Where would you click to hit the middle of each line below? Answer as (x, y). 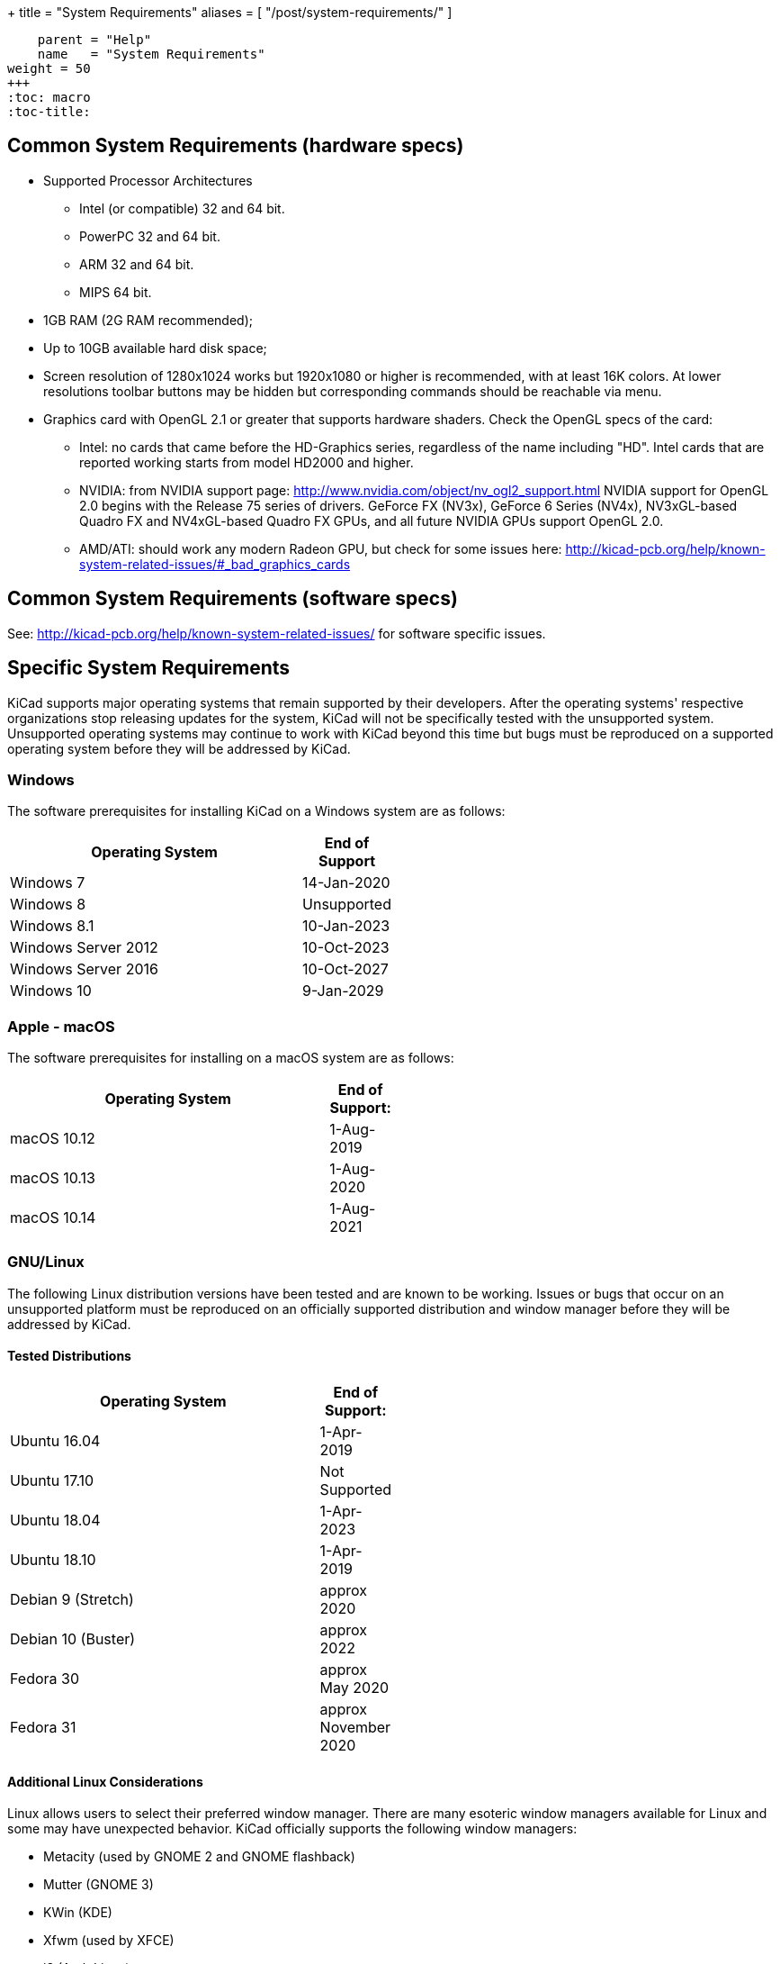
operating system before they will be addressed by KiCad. (179, 748)
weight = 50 (49, 68)
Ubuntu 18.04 (55, 1520)
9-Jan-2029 (343, 991)
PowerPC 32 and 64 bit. (150, 236)
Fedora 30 (45, 1679)
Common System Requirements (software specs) (233, 599)
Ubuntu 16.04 (55, 1441)
